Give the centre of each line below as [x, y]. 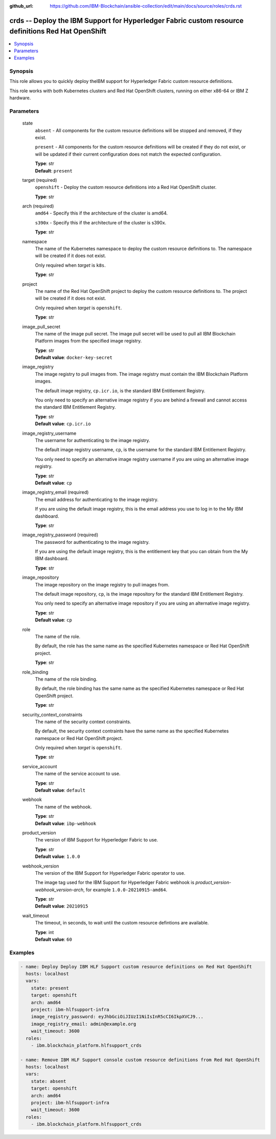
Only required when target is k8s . [70, 265]
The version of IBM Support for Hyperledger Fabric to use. [97, 840]
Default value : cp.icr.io [63, 424]
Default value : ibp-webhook [66, 823]
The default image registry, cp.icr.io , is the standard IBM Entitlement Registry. [120, 391]
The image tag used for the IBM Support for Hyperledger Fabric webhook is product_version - [133, 882]
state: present [50, 988]
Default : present [54, 171]
